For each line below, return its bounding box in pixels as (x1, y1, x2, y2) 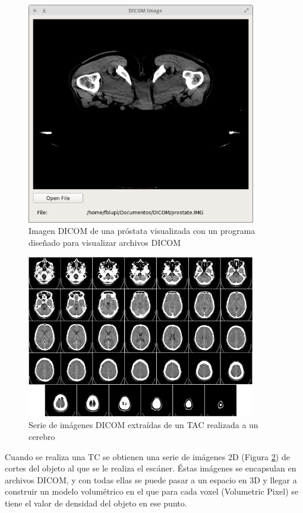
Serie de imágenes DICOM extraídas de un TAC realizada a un (29, 419, 258, 431)
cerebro (29, 430, 55, 443)
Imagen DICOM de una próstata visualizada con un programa (29, 224, 255, 237)
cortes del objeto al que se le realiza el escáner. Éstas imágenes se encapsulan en (5, 462, 296, 474)
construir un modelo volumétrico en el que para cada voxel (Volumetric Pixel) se (5, 485, 299, 498)
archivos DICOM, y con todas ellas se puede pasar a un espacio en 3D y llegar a (5, 473, 297, 486)
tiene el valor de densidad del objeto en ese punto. (5, 497, 187, 509)
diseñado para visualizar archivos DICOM (29, 236, 181, 248)
